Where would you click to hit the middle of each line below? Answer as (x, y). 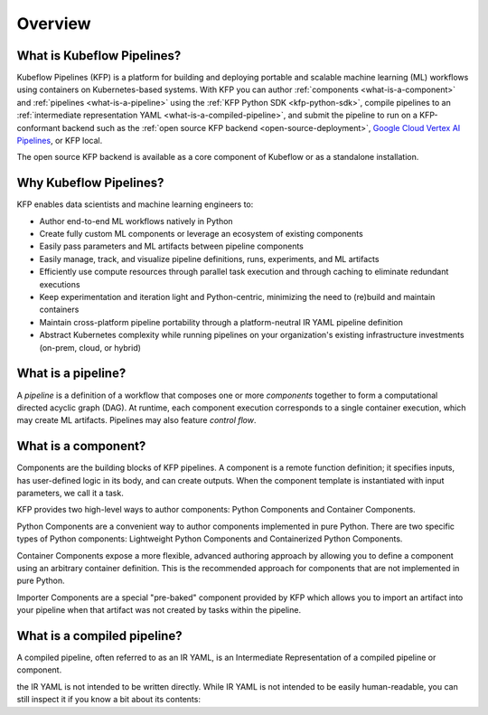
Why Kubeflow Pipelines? (90, 183)
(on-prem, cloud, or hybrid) (90, 347)
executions (60, 284)
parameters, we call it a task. (70, 493)
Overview (54, 24)
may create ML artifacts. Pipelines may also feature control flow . (136, 420)
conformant (38, 127)
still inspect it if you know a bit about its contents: (108, 700)
